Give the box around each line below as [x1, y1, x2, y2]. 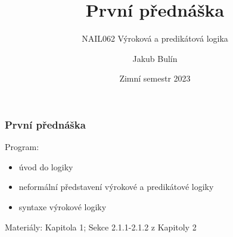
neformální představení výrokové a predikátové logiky [18, 180, 214, 193]
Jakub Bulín [132, 52, 178, 64]
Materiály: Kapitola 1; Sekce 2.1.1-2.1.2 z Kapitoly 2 [5, 220, 197, 233]
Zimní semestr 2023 [119, 72, 191, 85]
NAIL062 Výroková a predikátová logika [82, 32, 228, 45]
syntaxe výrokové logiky [18, 200, 107, 213]
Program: [5, 141, 39, 153]
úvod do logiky [18, 160, 73, 173]
